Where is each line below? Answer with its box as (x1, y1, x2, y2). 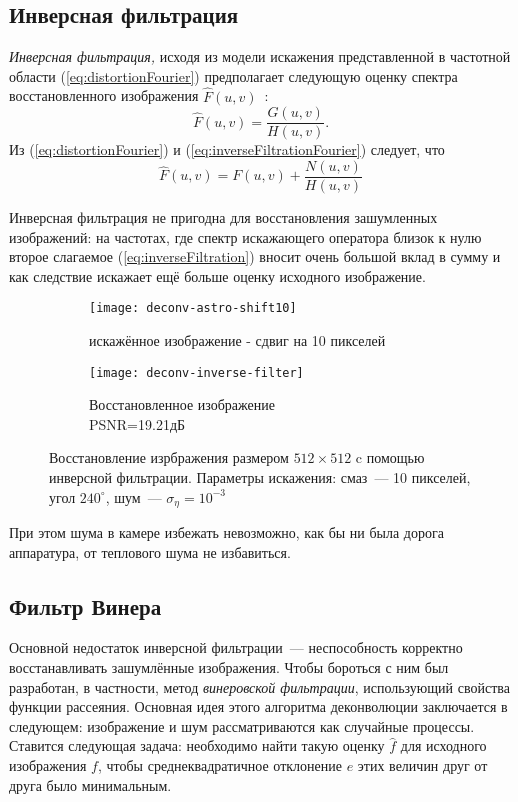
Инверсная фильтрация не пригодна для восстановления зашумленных (9, 206, 438, 227)
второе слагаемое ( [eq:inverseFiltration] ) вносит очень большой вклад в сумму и (9, 246, 501, 267)
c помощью (355, 447, 425, 468)
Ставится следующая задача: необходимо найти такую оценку (9, 735, 385, 756)
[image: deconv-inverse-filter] (89, 365, 304, 380)
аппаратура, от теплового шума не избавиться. (9, 541, 291, 562)
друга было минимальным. (9, 774, 172, 795)
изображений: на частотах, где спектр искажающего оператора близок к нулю (9, 226, 482, 247)
